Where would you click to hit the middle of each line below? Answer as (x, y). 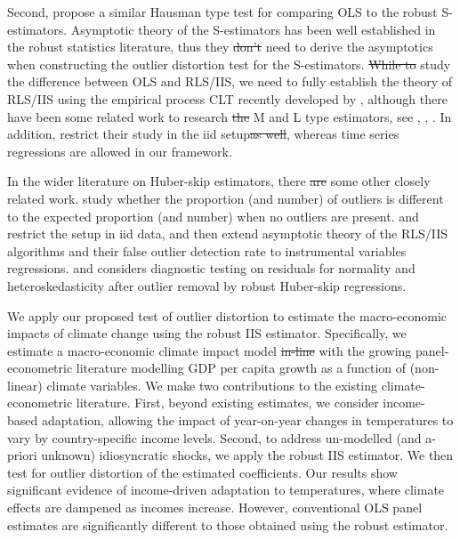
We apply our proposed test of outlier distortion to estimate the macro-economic (227, 315)
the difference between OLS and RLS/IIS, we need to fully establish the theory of (230, 81)
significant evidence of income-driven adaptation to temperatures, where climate (226, 490)
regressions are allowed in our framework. (120, 151)
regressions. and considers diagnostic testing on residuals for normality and (211, 268)
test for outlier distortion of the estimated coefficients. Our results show (202, 472)
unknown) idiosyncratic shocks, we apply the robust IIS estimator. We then (247, 455)
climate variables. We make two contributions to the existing (212, 385)
